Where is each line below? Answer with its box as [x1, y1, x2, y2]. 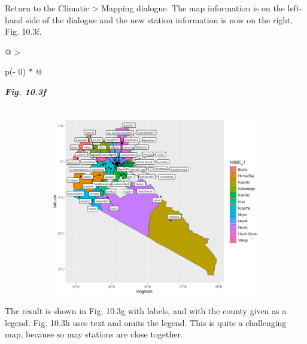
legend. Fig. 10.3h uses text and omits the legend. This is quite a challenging [5, 316, 287, 328]
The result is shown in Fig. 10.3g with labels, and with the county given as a [5, 305, 287, 317]
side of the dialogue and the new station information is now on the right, [26, 13, 293, 26]
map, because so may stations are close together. [5, 328, 183, 340]
